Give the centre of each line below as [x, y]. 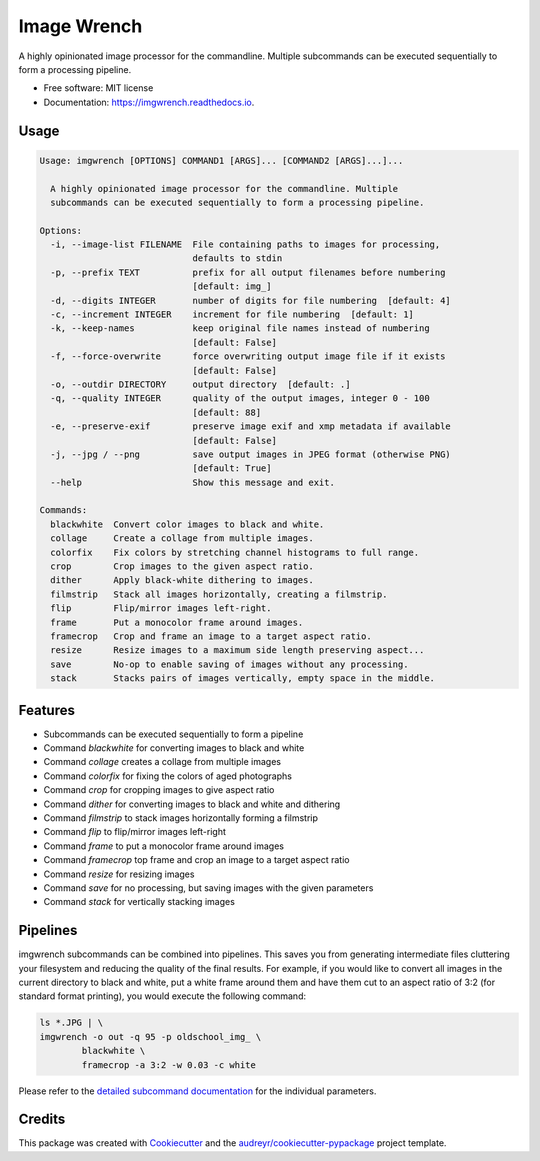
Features [46, 710]
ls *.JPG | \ [71, 1023]
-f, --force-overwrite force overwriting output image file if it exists [248, 356]
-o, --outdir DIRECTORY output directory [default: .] [200, 384]
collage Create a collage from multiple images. [182, 538]
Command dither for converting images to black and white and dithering [192, 804]
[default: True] [232, 468]
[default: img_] [232, 286]
